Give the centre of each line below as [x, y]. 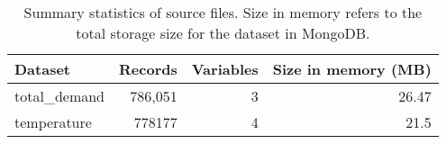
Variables [225, 69]
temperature [53, 122]
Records [148, 69]
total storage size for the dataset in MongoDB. [223, 33]
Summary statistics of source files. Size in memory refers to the [223, 12]
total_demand [60, 96]
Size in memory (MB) [352, 69]
